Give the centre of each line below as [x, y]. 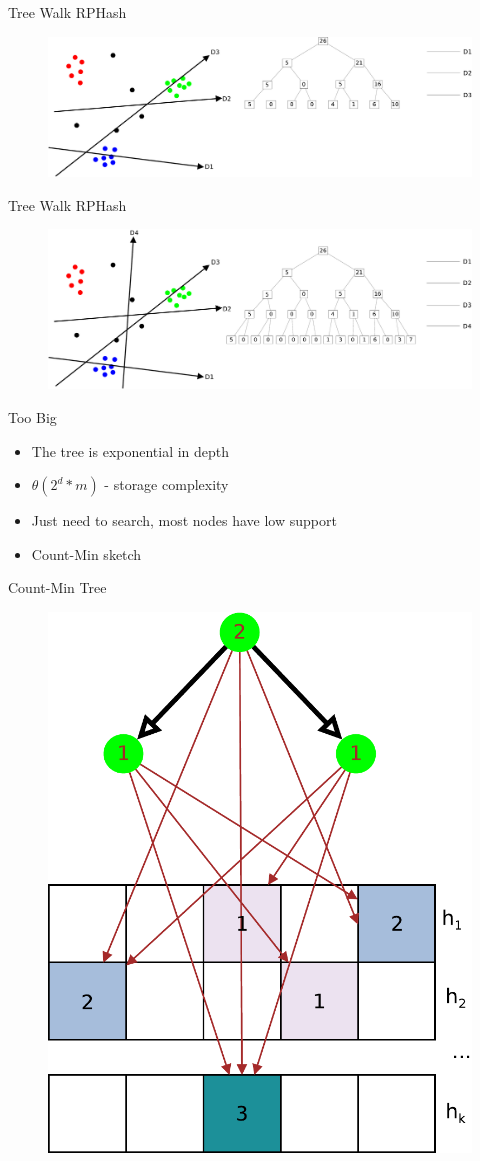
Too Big [32, 416]
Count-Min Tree [57, 587]
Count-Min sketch [86, 553]
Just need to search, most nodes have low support [184, 520]
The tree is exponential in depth [130, 450]
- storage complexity [166, 484]
